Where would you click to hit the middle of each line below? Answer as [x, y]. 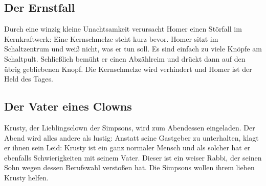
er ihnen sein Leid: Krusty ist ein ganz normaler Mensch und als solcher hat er [127, 148]
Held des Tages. [29, 79]
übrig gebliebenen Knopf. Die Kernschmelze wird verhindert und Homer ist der [128, 69]
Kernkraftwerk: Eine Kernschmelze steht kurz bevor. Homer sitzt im [111, 38]
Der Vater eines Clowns [68, 106]
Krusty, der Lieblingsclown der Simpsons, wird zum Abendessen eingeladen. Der [130, 127]
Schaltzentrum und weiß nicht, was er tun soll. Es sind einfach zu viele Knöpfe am [133, 49]
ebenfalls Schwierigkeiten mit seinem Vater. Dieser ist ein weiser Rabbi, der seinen [133, 157]
